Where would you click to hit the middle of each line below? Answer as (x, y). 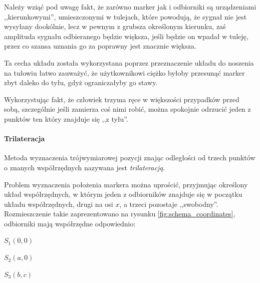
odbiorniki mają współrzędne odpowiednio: (70, 223)
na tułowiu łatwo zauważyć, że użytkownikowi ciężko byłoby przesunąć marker (124, 72)
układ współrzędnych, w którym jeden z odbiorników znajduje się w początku (123, 194)
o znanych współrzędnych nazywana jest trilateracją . (85, 167)
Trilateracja (25, 138)
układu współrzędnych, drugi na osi (59, 204)
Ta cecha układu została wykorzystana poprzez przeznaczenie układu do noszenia (129, 62)
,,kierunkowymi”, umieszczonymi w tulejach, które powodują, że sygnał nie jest (125, 16)
